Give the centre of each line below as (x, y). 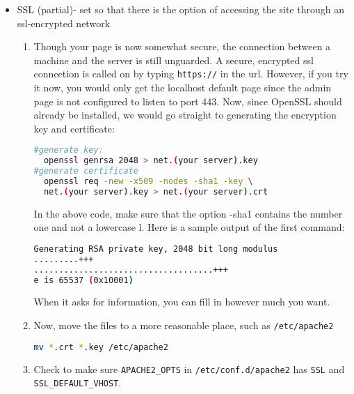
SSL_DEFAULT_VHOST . (78, 382)
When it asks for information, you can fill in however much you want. (182, 302)
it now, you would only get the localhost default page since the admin (183, 88)
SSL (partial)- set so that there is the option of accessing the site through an (180, 9)
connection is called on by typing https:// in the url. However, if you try (191, 74)
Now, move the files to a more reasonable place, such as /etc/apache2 (184, 325)
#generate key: (69, 150)
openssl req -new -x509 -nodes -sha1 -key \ (148, 182)
